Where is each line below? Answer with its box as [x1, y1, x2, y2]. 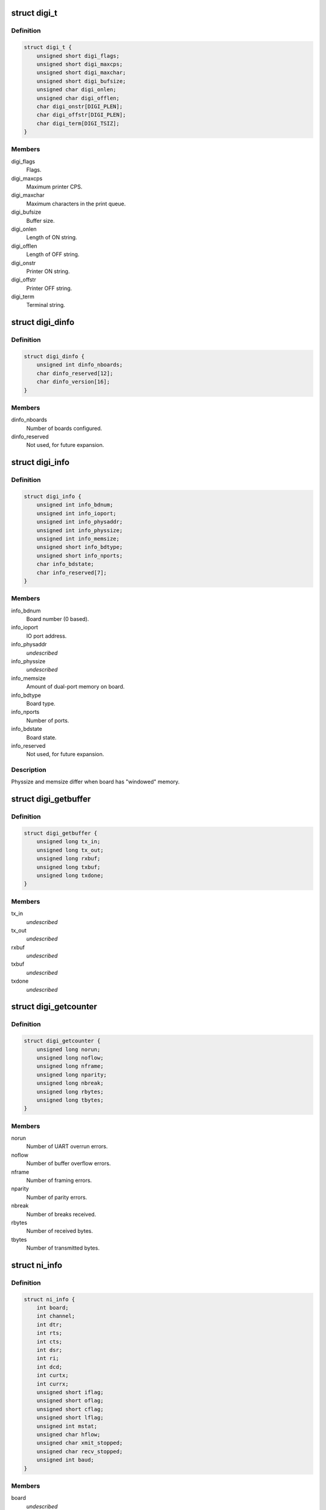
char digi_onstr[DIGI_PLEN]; [36, 103, 123, 110]
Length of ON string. [26, 234, 78, 241]
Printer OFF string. [26, 284, 72, 292]
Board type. [26, 699, 56, 707]
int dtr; [36, 1321, 63, 1328]
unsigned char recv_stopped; [36, 1448, 123, 1455]
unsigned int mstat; [36, 1422, 98, 1430]
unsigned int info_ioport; [36, 510, 117, 516]
